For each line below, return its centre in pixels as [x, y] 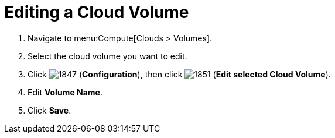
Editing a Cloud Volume [97, 12]
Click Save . [49, 110]
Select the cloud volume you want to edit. [107, 56]
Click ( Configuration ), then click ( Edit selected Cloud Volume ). [179, 74]
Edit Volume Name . [65, 92]
